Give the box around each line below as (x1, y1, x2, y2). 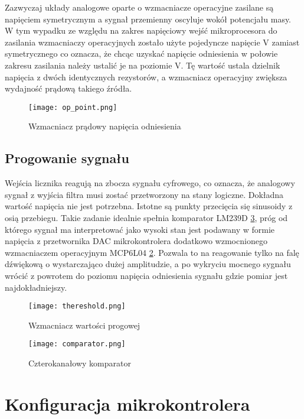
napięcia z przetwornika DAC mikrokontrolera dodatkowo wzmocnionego (5, 235, 267, 247)
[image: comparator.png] (28, 340, 126, 349)
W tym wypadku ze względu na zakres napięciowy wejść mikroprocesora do (5, 24, 277, 37)
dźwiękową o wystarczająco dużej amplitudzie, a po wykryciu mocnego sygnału (5, 258, 291, 270)
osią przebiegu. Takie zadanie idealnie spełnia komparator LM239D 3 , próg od (5, 211, 288, 223)
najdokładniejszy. (5, 281, 67, 293)
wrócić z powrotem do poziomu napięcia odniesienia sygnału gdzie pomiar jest (5, 269, 288, 281)
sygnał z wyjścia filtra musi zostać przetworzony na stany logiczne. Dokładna (5, 188, 284, 200)
